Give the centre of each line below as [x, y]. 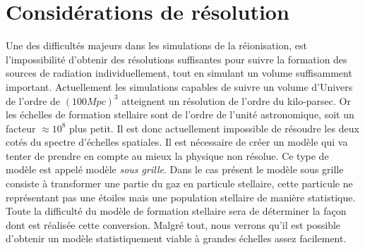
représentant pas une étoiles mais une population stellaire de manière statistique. [181, 197]
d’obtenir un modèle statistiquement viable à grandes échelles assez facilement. [176, 238]
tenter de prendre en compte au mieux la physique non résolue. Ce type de [167, 155]
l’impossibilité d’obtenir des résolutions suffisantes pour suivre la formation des [176, 59]
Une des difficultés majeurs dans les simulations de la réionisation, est [156, 45]
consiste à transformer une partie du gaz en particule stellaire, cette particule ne [179, 183]
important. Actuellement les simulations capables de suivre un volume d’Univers [179, 86]
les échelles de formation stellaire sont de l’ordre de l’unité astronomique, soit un [180, 114]
